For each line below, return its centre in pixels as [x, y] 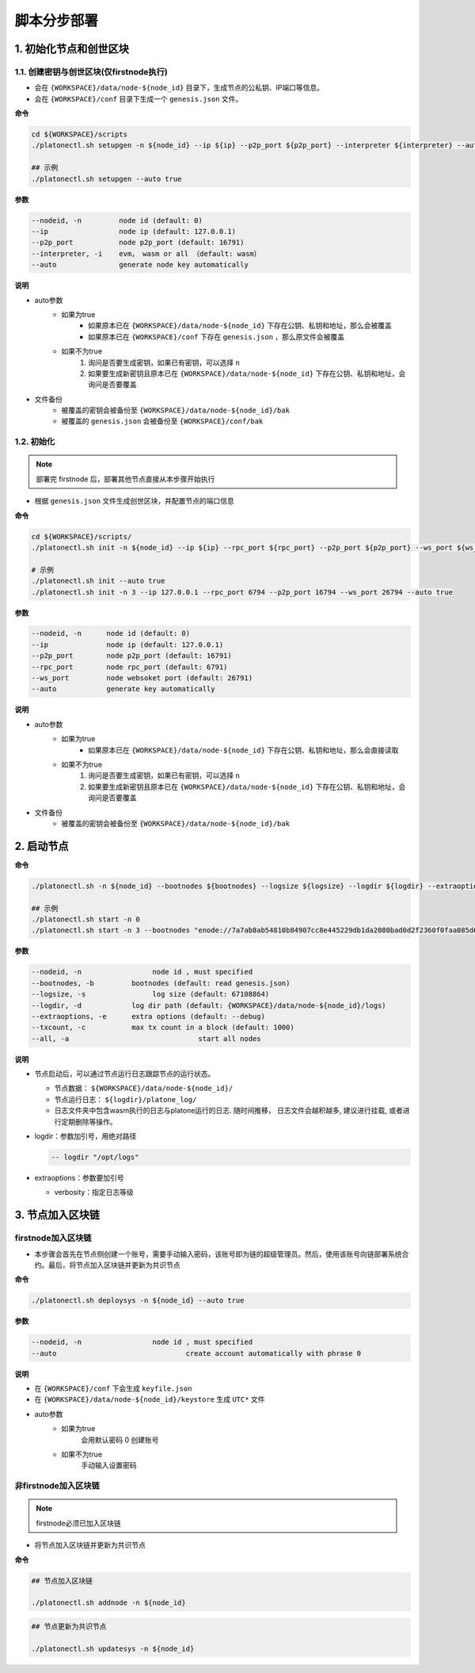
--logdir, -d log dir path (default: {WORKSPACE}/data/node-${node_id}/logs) [209, 1005]
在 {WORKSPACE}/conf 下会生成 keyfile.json [113, 1388]
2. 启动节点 [42, 846]
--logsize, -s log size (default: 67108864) [150, 994]
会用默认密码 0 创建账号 [120, 1440]
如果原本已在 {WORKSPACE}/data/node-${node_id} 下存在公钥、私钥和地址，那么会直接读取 [243, 750]
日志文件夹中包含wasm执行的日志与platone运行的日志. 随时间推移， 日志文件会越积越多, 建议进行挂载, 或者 [228, 1111]
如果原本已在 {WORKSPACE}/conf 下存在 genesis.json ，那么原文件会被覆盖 [216, 336]
